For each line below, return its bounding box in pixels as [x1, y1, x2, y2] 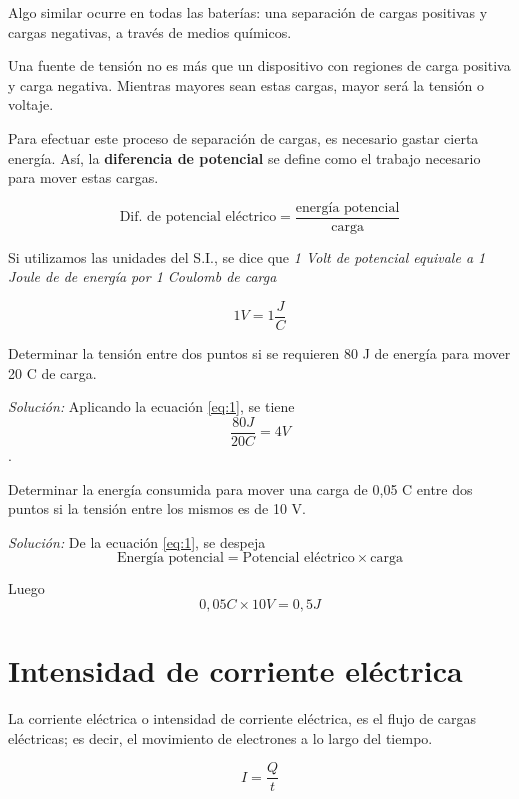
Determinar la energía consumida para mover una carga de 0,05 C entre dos [8, 478, 473, 499]
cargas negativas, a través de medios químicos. [8, 21, 292, 42]
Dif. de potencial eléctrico [119, 210, 277, 225]
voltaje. [8, 94, 54, 115]
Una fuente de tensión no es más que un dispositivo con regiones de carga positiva [8, 55, 511, 76]
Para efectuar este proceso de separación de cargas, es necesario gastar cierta [8, 127, 479, 148]
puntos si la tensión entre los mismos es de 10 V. [8, 498, 307, 519]
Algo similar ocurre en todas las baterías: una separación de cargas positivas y [8, 2, 488, 22]
